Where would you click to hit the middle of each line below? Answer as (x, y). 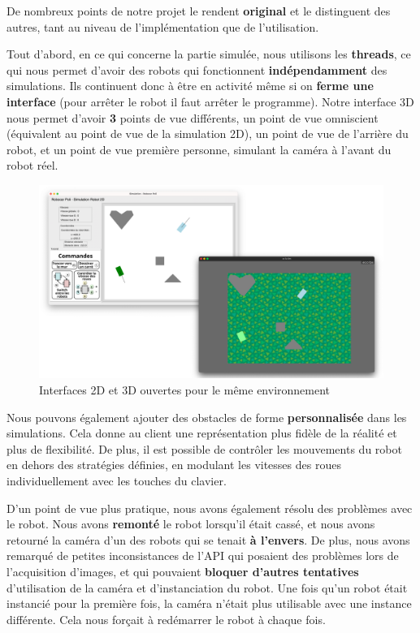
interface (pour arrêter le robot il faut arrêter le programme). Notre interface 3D (210, 101)
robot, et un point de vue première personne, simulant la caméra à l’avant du (199, 149)
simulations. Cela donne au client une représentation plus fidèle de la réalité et (202, 433)
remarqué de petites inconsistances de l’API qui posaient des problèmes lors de (203, 555)
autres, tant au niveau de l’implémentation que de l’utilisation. (163, 26)
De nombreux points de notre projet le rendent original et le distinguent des (199, 11)
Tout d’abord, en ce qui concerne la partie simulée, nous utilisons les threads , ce (209, 54)
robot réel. (32, 165)
